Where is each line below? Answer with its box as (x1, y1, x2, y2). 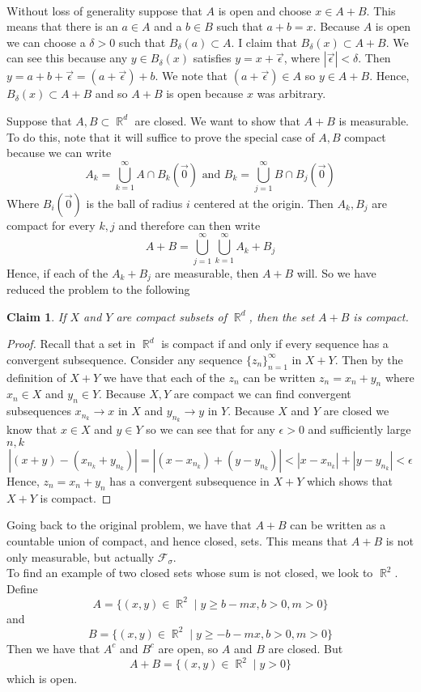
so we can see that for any (146, 421, 275, 438)
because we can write (6, 144, 112, 161)
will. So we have (296, 264, 376, 281)
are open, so (158, 639, 219, 656)
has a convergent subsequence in (109, 473, 270, 490)
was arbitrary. (257, 85, 326, 102)
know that (6, 421, 57, 438)
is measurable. (338, 112, 409, 129)
